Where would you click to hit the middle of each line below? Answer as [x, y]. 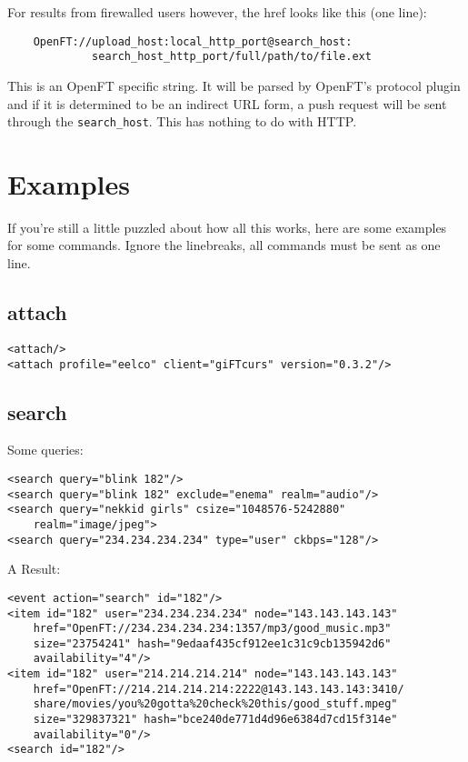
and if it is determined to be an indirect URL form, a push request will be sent [227, 103]
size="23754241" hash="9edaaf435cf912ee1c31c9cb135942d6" [212, 643]
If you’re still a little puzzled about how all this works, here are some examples [227, 227]
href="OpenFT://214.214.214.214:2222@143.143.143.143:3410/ [219, 689]
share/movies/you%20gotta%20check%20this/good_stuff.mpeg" [215, 704]
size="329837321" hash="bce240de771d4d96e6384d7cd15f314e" [215, 720]
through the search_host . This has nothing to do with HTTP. [182, 121]
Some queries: [45, 450]
